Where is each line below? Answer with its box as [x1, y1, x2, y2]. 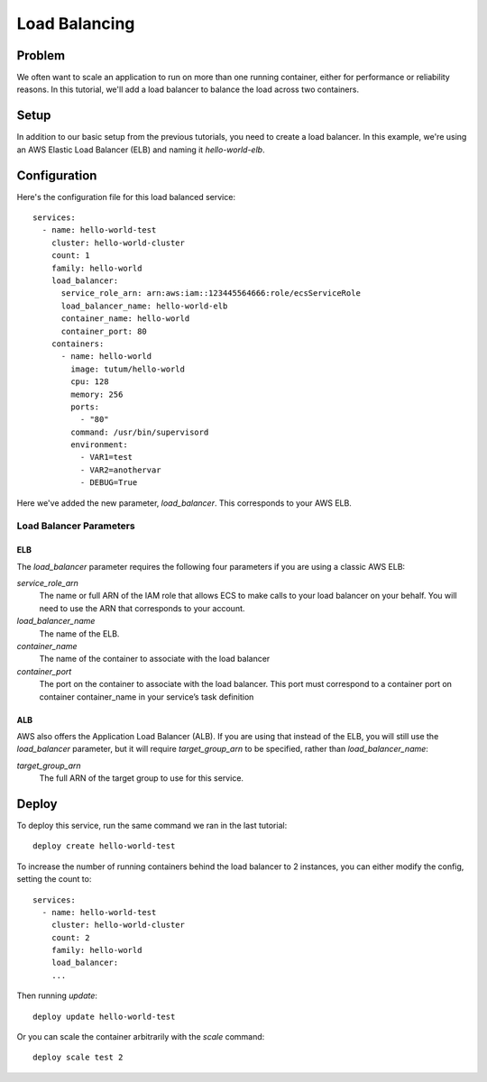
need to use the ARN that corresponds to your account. [39, 602, 245, 613]
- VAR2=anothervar [79, 464, 161, 475]
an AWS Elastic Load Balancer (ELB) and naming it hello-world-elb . [16, 144, 265, 155]
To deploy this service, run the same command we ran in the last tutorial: [16, 820, 288, 830]
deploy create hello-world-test [32, 841, 176, 851]
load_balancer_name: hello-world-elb [60, 300, 228, 311]
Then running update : [16, 990, 98, 1001]
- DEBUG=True [79, 478, 138, 488]
